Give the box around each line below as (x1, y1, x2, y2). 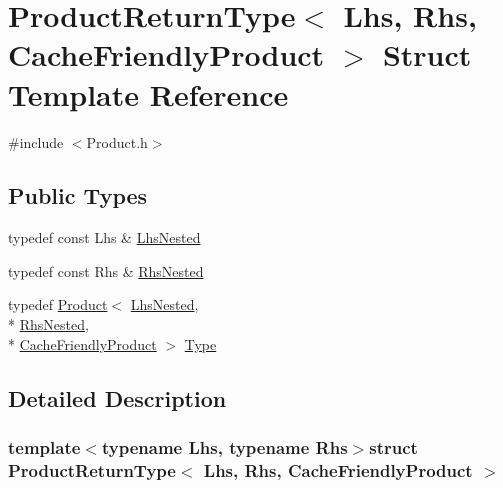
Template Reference (8, 73, 289, 114)
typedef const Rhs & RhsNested (8, 260, 204, 281)
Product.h (86, 131, 148, 152)
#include (8, 131, 64, 152)
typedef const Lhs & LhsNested (8, 227, 201, 248)
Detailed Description (8, 382, 227, 413)
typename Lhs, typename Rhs (101, 434, 348, 459)
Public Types (8, 180, 148, 211)
